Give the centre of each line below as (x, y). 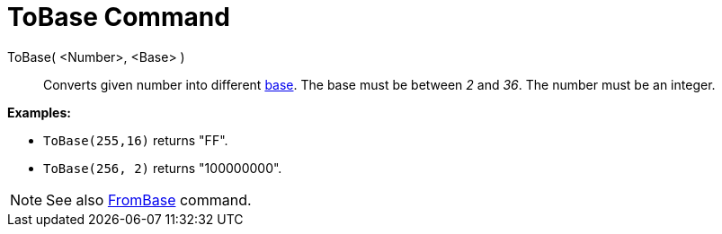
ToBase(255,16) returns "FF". (136, 140)
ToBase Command (119, 17)
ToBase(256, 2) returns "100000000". (163, 168)
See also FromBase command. (149, 199)
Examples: (39, 112)
